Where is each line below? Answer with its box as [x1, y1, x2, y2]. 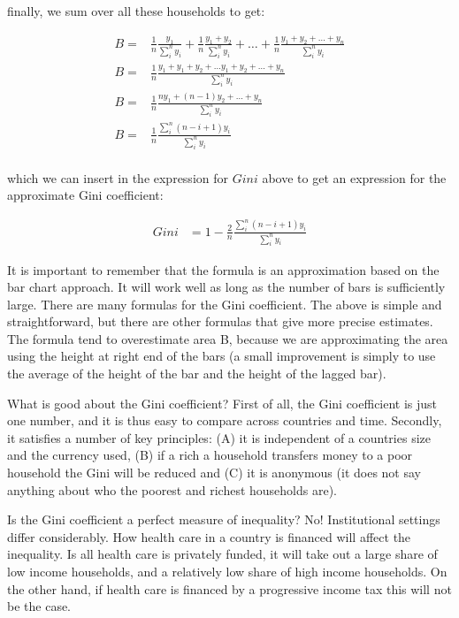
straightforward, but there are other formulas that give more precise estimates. [7, 312, 433, 331]
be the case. [7, 597, 72, 615]
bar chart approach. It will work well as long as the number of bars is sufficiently [7, 278, 446, 296]
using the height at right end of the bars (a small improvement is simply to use [7, 347, 436, 365]
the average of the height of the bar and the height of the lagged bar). [7, 364, 386, 383]
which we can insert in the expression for [7, 168, 228, 187]
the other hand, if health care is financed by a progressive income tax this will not [7, 579, 452, 598]
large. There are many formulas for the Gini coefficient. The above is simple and [7, 294, 442, 313]
